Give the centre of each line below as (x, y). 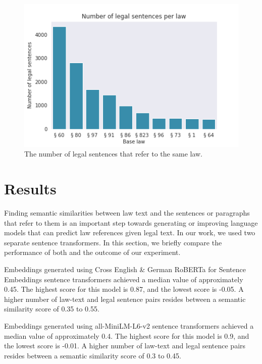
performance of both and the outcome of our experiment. (92, 252)
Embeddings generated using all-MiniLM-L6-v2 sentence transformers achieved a (129, 325)
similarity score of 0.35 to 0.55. (52, 309)
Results (30, 189)
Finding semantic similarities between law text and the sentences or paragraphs (127, 212)
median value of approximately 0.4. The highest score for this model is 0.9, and (127, 335)
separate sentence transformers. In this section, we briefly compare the (113, 242)
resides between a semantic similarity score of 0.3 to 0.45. (93, 355)
